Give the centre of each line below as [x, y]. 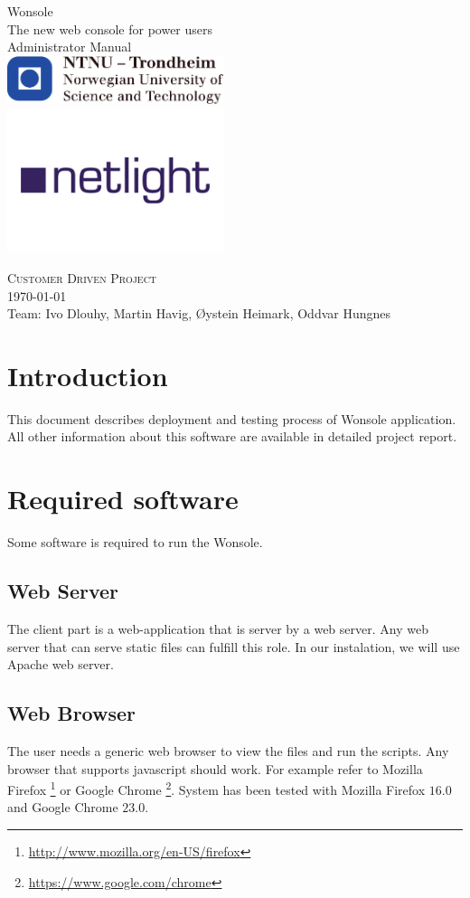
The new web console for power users [110, 28]
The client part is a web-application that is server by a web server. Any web [218, 628]
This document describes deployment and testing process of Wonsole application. [232, 418]
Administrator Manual [70, 47]
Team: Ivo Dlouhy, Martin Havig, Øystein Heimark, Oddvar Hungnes [199, 313]
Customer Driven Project [82, 277]
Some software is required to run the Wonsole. [135, 542]
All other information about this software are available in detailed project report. [232, 436]
